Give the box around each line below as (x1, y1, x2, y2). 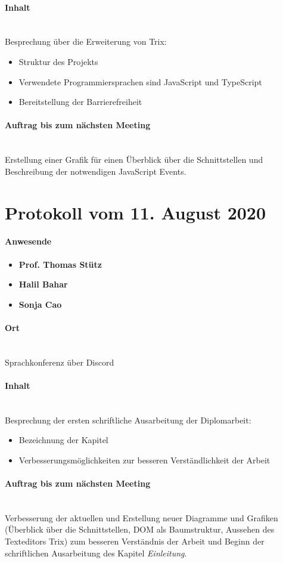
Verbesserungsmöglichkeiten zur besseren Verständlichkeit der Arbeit (18, 453, 270, 466)
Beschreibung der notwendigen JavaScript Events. (5, 165, 186, 177)
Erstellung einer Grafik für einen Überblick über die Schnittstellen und (5, 153, 263, 166)
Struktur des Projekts (18, 55, 98, 67)
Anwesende (5, 235, 52, 248)
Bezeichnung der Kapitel (18, 434, 108, 446)
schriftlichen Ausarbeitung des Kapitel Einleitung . (5, 546, 187, 559)
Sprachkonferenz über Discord (5, 355, 114, 368)
